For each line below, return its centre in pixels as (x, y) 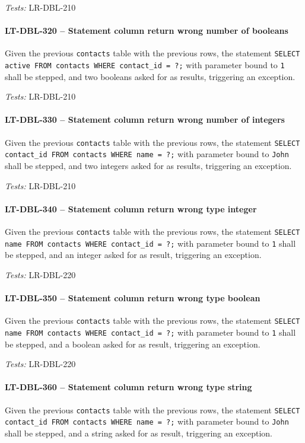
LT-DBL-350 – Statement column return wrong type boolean (133, 298)
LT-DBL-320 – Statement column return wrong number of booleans (147, 31)
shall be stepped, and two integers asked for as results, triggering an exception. (148, 165)
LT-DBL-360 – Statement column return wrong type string (128, 387)
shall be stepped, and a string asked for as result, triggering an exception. (139, 433)
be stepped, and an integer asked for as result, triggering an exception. (133, 255)
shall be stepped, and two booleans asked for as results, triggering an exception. (150, 76)
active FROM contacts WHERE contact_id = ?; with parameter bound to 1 (145, 65)
